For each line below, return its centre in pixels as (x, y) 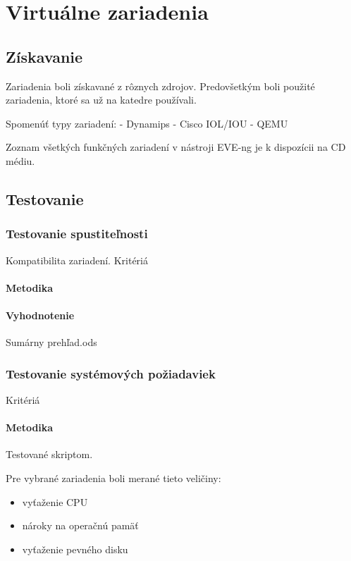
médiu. (20, 160)
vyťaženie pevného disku (75, 549)
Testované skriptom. (49, 454)
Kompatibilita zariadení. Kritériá (77, 260)
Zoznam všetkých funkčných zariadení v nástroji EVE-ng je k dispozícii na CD (176, 147)
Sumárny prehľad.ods (51, 342)
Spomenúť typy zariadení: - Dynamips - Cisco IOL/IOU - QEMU (147, 123)
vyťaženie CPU (55, 501)
